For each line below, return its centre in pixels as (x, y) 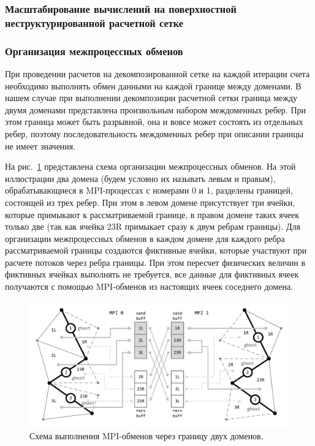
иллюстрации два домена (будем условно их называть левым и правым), (140, 178)
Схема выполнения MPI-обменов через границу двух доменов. (146, 436)
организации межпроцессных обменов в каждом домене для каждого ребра (145, 238)
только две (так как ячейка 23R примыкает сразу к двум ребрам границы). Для (153, 226)
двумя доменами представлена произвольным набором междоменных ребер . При (156, 109)
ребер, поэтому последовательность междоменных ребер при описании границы (154, 133)
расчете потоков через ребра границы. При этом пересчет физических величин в (155, 262)
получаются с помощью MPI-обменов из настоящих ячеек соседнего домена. (149, 286)
